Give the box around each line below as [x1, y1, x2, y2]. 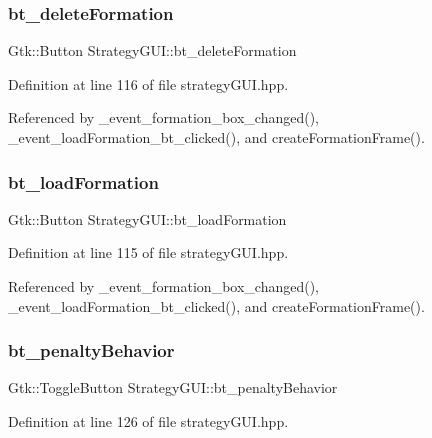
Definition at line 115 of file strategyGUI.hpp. [8, 242, 289, 263]
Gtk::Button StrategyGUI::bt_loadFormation [8, 208, 287, 229]
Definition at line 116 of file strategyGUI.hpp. [8, 73, 289, 94]
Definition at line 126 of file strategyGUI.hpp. [8, 411, 289, 431]
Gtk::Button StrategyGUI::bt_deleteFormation [8, 40, 297, 61]
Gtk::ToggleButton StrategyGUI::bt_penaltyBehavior [8, 377, 338, 398]
